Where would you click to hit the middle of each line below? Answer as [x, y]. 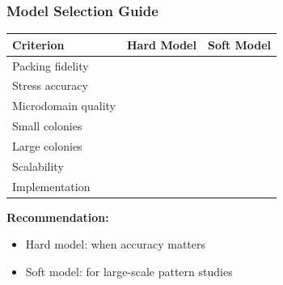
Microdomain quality [64, 106]
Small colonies [47, 126]
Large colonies [47, 145]
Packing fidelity [51, 65]
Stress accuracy [50, 85]
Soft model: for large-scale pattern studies [129, 271]
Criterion [38, 44]
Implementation [51, 186]
